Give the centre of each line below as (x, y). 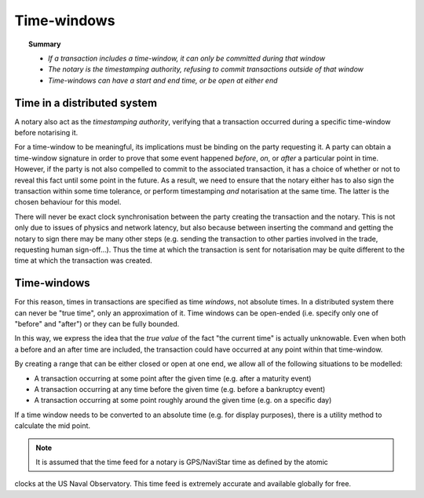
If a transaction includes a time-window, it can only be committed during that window (187, 58)
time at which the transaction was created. (83, 260)
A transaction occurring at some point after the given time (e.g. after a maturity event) (173, 378)
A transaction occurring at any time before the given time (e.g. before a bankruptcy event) (180, 389)
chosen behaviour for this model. (68, 202)
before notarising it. (46, 133)
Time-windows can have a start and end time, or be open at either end (163, 80)
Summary (45, 44)
